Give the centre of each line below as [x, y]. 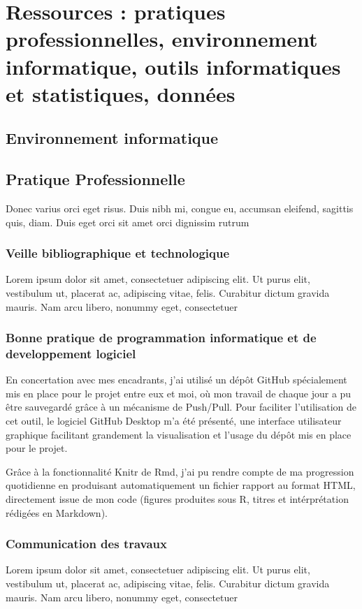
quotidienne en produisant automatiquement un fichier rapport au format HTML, [181, 485]
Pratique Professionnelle [95, 179]
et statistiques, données [121, 93]
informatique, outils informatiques [173, 66]
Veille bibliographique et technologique [118, 253]
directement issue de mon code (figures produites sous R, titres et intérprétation [177, 499]
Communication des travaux [86, 544]
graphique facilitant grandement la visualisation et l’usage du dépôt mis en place [179, 434]
